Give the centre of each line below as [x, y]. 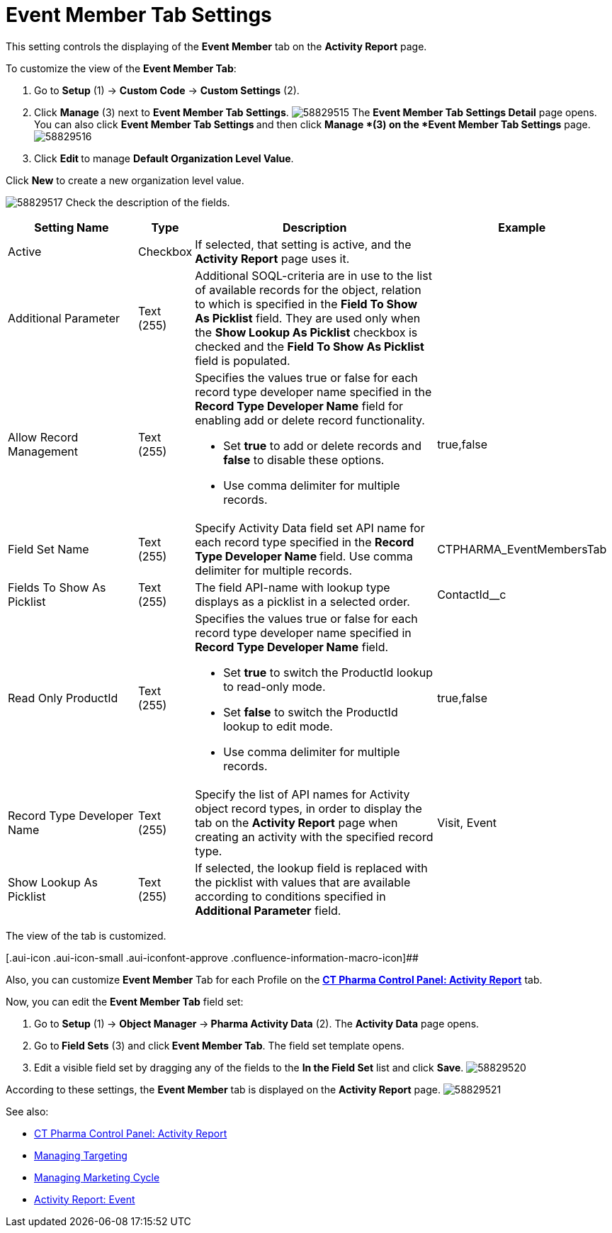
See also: [27, 1111]
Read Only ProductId [63, 698]
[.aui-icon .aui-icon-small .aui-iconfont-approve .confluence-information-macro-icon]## [212, 957]
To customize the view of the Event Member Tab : [121, 68]
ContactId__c [472, 594]
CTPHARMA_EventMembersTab [522, 549]
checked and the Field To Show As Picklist [310, 346]
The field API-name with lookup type [293, 587]
